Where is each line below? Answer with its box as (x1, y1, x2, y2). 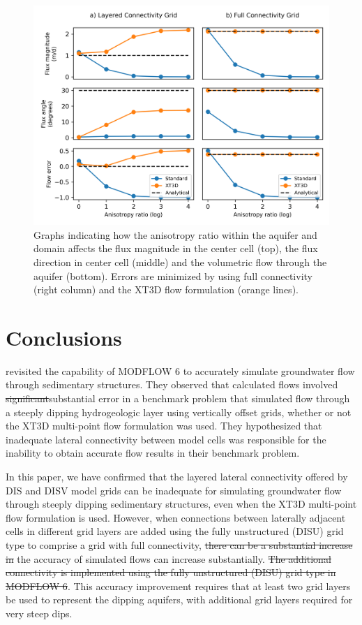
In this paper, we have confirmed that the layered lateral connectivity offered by (6, 469, 348, 483)
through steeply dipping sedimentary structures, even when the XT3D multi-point (6, 497, 357, 511)
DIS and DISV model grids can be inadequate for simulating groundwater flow (6, 483, 342, 497)
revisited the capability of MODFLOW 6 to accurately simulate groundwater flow (6, 363, 355, 378)
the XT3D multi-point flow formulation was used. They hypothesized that (6, 418, 322, 433)
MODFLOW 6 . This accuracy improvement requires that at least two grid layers (6, 578, 351, 593)
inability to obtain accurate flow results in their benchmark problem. (6, 446, 300, 460)
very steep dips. (6, 605, 73, 620)
